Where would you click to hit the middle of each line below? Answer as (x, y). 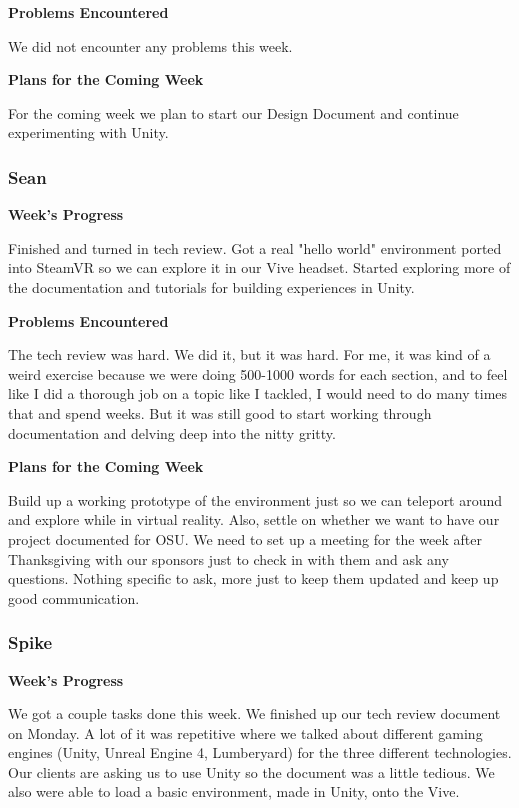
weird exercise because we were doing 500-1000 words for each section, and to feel (258, 373)
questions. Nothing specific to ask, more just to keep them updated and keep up (253, 578)
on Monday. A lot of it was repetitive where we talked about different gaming (245, 732)
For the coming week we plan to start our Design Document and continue (233, 112)
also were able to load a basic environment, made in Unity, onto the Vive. (234, 791)
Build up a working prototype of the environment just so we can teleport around (255, 499)
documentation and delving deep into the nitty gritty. (172, 432)
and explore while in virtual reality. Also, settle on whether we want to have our (254, 519)
